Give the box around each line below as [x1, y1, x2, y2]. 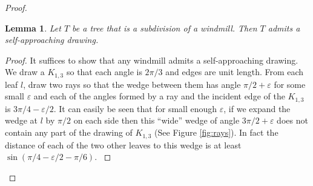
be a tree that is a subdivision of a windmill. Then [72, 21, 257, 34]
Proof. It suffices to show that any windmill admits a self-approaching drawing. [5, 53, 298, 66]
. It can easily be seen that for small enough [53, 102, 217, 115]
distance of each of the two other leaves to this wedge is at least [5, 138, 242, 151]
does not [277, 114, 308, 127]
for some [274, 78, 306, 90]
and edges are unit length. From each [165, 65, 304, 78]
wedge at [5, 114, 38, 127]
